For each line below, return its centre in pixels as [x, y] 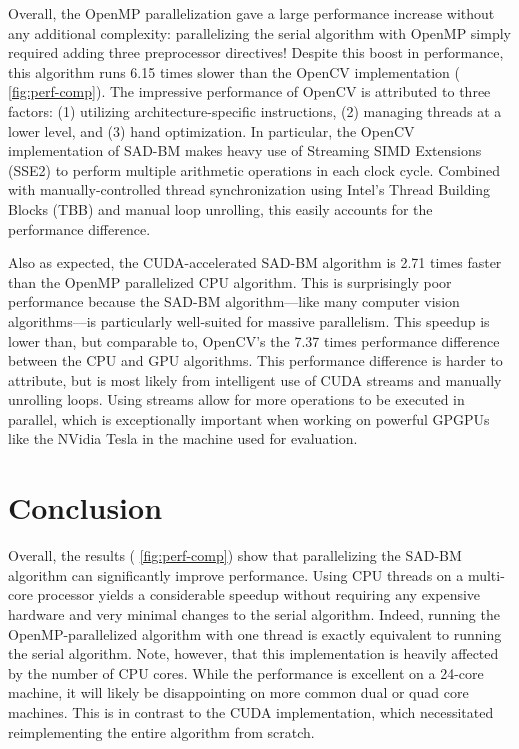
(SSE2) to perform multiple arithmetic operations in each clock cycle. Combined [254, 169]
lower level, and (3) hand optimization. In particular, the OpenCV [211, 130]
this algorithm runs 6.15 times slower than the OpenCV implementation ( [234, 71]
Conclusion [85, 507]
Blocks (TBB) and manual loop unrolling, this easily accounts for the [220, 208]
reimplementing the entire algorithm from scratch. [161, 731]
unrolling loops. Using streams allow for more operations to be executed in [236, 399]
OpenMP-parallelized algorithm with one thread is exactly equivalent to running [255, 633]
